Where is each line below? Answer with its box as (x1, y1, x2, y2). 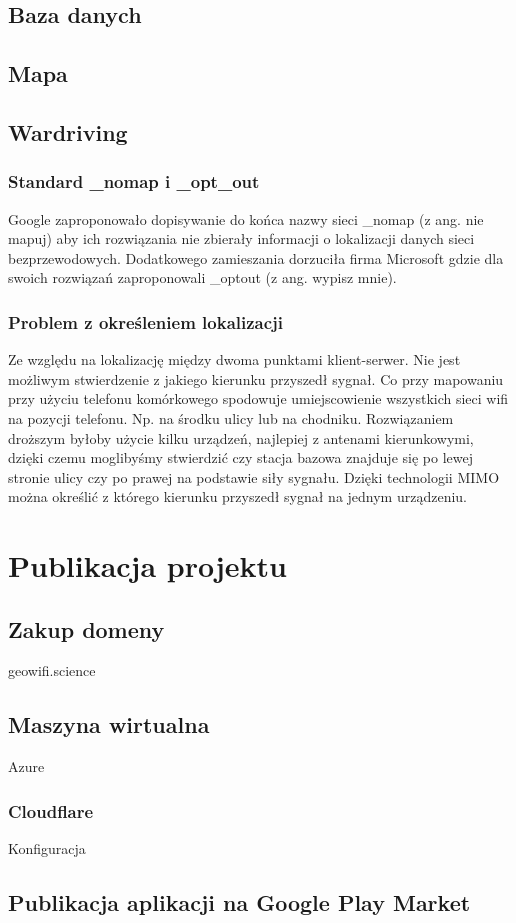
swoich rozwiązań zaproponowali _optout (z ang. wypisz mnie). (8, 267, 397, 288)
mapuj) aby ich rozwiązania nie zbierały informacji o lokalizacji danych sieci (8, 228, 475, 249)
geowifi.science (8, 660, 96, 681)
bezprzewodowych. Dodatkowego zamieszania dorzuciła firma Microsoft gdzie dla (8, 247, 504, 268)
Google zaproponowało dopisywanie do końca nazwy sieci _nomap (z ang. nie (8, 208, 484, 229)
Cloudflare (8, 798, 94, 823)
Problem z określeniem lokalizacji (8, 309, 284, 334)
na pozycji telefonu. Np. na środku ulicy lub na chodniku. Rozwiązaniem (8, 407, 454, 428)
